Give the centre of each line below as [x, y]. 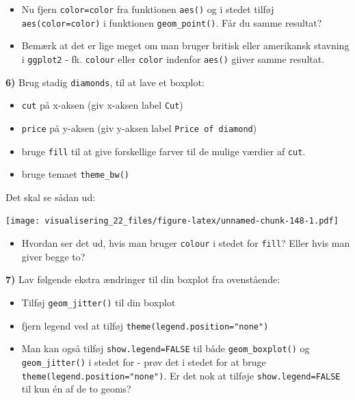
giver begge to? [53, 256]
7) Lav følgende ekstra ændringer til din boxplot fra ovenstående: [143, 279]
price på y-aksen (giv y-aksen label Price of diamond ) [139, 128]
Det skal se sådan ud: [51, 197]
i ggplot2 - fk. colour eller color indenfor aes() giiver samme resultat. [173, 58]
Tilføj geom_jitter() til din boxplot [98, 302]
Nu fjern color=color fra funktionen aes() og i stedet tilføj [148, 9]
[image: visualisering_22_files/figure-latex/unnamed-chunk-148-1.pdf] [172, 221]
